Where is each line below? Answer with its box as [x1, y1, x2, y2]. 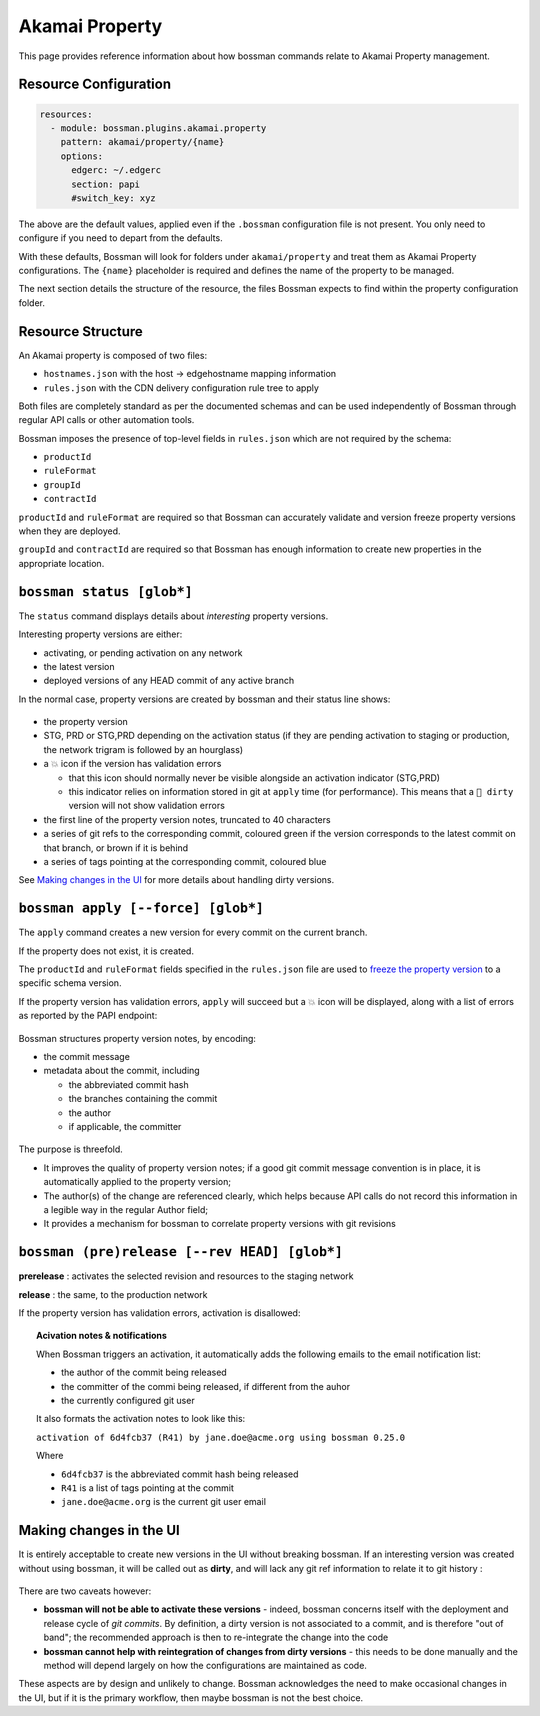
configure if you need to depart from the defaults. [18, 232, 224, 244]
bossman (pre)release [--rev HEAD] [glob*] [18, 1244, 344, 1260]
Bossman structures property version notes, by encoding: [18, 1032, 257, 1044]
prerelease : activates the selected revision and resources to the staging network [18, 1270, 354, 1282]
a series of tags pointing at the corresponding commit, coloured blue [43, 855, 327, 867]
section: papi [71, 178, 140, 190]
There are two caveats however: [18, 1585, 152, 1597]
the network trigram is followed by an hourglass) [43, 743, 244, 755]
